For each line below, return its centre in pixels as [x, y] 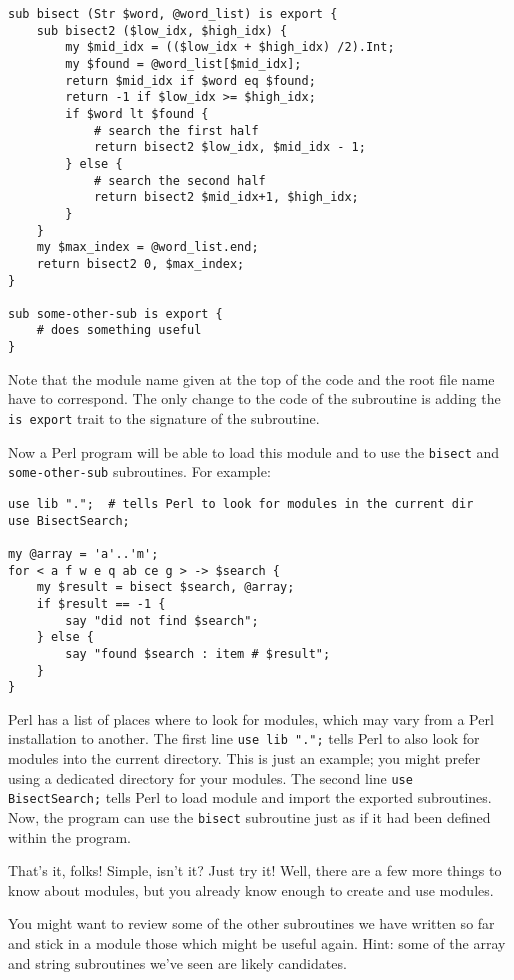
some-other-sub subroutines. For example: [139, 471]
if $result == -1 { [101, 603]
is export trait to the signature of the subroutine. [164, 417]
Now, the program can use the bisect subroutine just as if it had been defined [249, 816]
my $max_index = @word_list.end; [147, 247]
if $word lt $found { [137, 113]
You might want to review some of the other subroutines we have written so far [251, 923]
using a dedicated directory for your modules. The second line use [210, 777]
